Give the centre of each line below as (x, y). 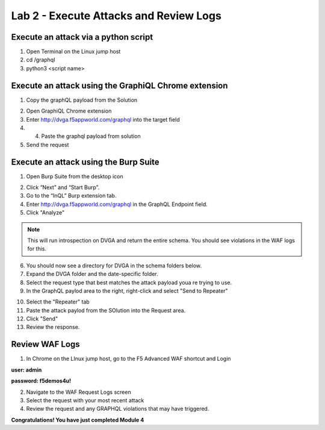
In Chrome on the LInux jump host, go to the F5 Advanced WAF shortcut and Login (128, 359)
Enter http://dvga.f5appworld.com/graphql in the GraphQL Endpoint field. (117, 204)
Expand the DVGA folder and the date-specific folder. (92, 274)
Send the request (48, 145)
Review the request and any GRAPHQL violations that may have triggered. (118, 409)
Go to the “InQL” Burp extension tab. (71, 196)
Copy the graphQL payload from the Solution (82, 100)
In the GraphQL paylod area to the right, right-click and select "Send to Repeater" (127, 291)
